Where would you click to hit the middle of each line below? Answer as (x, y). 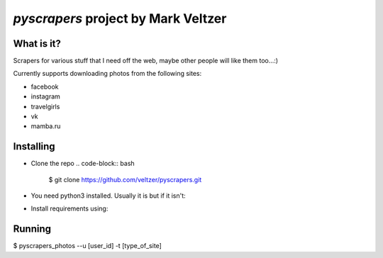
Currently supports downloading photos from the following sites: (107, 74)
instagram (45, 96)
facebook (45, 86)
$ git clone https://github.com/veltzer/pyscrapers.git (125, 179)
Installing (34, 146)
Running (32, 229)
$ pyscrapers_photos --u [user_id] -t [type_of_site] (88, 246)
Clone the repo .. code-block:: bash (83, 164)
